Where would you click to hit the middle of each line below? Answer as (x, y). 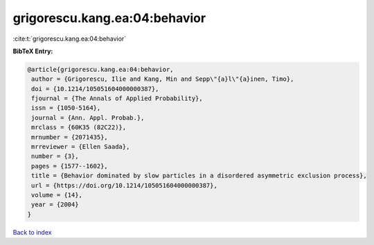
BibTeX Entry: (33, 51)
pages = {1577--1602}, (70, 166)
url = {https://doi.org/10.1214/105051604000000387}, (124, 185)
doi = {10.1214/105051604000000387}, (95, 89)
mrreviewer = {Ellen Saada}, (81, 147)
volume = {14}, (57, 195)
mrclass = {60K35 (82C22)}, (79, 127)
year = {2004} (55, 205)
